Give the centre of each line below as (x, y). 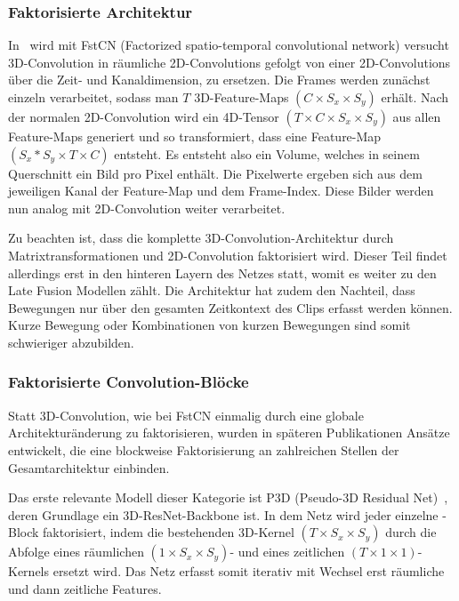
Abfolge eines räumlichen (76, 552)
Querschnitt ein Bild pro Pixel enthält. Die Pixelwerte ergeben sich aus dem (215, 173)
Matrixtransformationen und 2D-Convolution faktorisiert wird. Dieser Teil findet (228, 255)
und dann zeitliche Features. (85, 588)
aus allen (417, 116)
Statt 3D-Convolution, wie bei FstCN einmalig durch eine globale (186, 415)
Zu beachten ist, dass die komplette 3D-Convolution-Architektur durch (201, 238)
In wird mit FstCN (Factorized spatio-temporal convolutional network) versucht (229, 45)
